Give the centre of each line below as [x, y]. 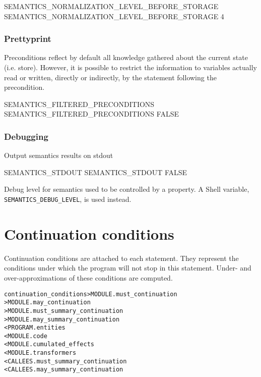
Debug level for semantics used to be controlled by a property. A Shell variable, [127, 189]
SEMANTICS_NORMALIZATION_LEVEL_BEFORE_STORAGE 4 [114, 16]
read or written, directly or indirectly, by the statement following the [110, 77]
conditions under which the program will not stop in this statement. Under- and [128, 268]
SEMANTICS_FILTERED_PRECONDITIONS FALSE [91, 114]
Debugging [26, 136]
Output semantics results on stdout [59, 155]
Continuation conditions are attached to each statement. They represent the [121, 258]
